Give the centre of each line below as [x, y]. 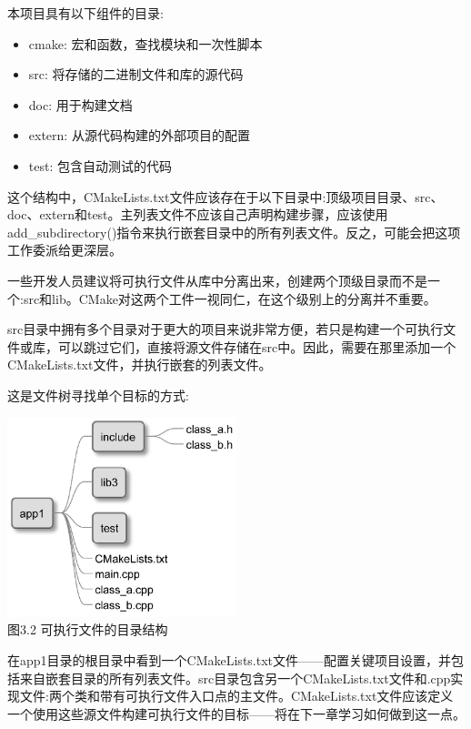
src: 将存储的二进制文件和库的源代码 [136, 74]
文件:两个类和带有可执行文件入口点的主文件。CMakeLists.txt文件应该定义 [236, 696]
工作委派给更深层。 [65, 250]
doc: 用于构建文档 [80, 104]
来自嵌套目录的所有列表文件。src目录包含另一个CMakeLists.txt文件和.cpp [235, 678]
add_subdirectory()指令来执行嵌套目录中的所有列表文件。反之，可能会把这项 [234, 232]
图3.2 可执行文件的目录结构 [88, 629]
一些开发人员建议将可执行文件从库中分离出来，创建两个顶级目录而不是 [217, 280]
